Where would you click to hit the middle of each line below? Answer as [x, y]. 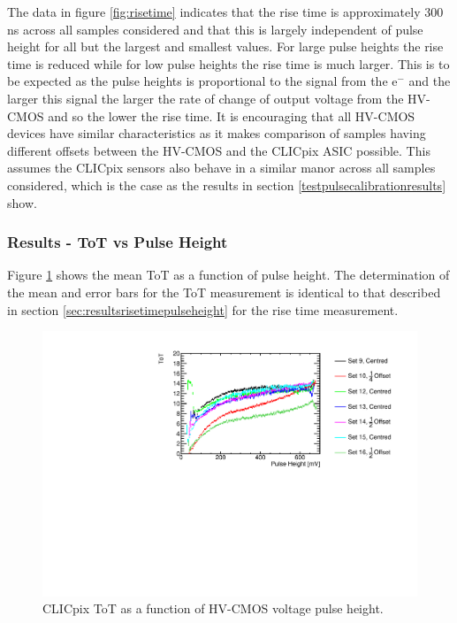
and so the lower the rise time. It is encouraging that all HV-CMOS [232, 115]
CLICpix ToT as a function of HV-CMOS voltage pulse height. [213, 608]
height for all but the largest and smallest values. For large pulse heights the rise [225, 46]
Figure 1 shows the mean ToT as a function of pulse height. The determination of [228, 275]
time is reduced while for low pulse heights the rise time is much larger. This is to [228, 63]
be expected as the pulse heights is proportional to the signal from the [198, 81]
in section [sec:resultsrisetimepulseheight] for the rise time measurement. [203, 309]
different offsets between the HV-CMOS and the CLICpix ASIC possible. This [219, 150]
